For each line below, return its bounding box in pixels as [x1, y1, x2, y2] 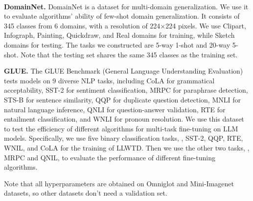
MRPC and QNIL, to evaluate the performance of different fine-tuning [4, 152, 215, 162]
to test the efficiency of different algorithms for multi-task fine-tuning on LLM [4, 123, 238, 133]
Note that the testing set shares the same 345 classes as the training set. [21, 49, 238, 59]
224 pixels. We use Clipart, [165, 20, 246, 30]
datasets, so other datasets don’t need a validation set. [4, 188, 167, 198]
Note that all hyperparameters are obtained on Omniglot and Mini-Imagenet [4, 178, 234, 188]
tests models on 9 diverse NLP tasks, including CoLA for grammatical [4, 75, 215, 85]
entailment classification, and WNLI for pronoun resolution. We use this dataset [4, 114, 244, 124]
